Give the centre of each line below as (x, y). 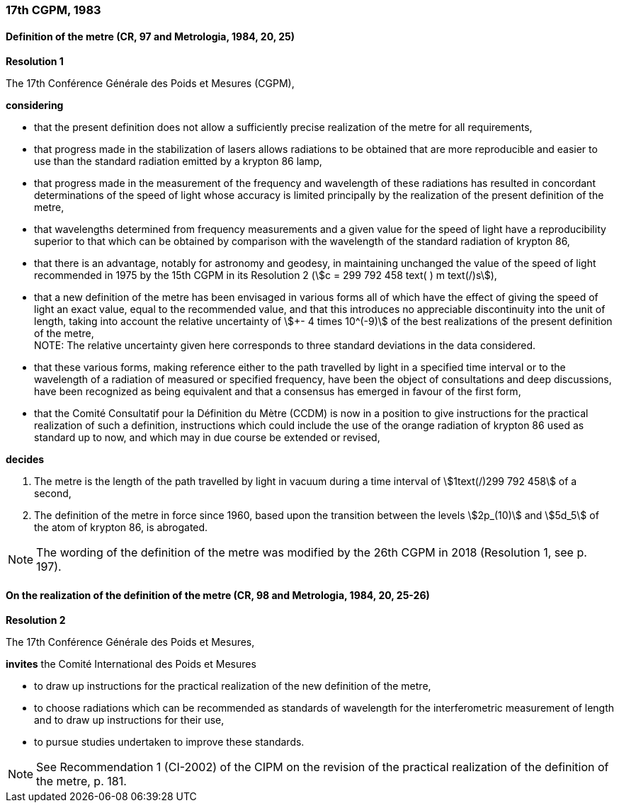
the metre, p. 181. (81, 781)
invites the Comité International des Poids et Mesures (131, 664)
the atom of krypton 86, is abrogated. (121, 528)
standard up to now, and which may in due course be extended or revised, (207, 438)
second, (53, 494)
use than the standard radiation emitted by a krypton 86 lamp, (178, 161)
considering (35, 106)
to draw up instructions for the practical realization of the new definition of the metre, (233, 686)
